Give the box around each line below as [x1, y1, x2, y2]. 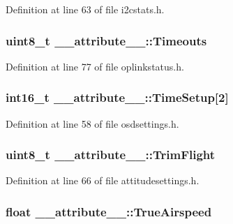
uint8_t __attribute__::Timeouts [6, 31, 207, 49]
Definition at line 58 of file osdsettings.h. [6, 116, 179, 130]
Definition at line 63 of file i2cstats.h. [6, 2, 165, 16]
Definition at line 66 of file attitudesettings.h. [6, 173, 200, 188]
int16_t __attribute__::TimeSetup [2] [6, 89, 229, 106]
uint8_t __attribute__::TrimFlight [6, 146, 216, 163]
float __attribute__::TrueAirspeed [6, 202, 212, 220]
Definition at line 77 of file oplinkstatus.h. [6, 59, 184, 73]
